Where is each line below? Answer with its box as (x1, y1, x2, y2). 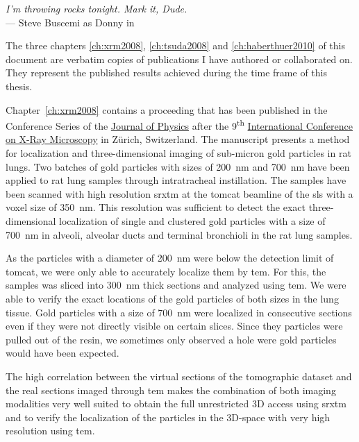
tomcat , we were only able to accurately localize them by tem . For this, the (6, 264, 326, 278)
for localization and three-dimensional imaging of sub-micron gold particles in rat (6, 146, 351, 160)
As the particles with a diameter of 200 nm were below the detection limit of (6, 250, 334, 265)
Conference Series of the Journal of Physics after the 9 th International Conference (6, 117, 353, 133)
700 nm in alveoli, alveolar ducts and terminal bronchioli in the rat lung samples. (6, 227, 353, 241)
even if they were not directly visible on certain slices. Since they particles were (6, 318, 343, 333)
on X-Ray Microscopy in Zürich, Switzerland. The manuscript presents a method (6, 132, 350, 146)
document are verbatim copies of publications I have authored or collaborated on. (6, 51, 353, 66)
